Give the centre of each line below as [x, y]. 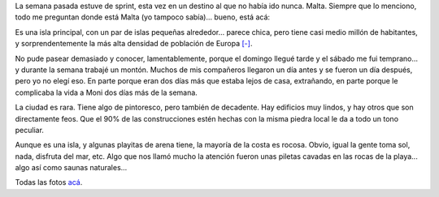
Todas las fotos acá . [49, 182]
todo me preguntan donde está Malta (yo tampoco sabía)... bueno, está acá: [143, 17]
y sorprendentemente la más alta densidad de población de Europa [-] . [134, 44]
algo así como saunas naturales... [71, 168]
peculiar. [30, 130]
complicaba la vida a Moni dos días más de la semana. [106, 92]
